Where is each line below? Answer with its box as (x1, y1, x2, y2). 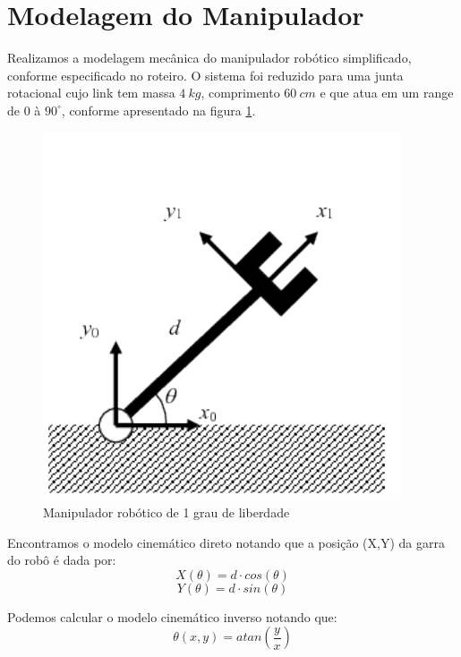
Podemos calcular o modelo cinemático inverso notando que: (7, 607, 337, 626)
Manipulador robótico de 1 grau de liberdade (43, 503, 290, 522)
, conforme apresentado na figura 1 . (61, 100, 256, 119)
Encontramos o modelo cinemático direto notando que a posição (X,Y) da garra (7, 533, 445, 551)
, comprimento (201, 83, 280, 102)
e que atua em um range (320, 83, 454, 102)
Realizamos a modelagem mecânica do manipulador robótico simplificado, (7, 48, 412, 67)
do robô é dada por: (7, 550, 116, 569)
